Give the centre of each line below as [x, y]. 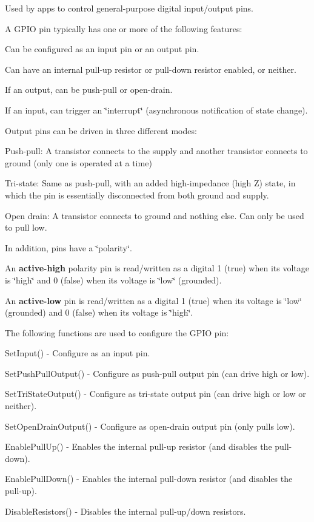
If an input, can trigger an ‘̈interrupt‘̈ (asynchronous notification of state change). [156, 110]
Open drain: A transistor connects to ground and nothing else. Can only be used [155, 215]
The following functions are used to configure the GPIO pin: [117, 332]
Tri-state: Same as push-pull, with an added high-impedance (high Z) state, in [150, 183]
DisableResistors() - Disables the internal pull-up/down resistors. [125, 511]
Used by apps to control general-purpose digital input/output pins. [129, 8]
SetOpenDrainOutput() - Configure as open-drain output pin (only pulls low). [150, 426]
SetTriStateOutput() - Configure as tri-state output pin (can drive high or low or [155, 394]
